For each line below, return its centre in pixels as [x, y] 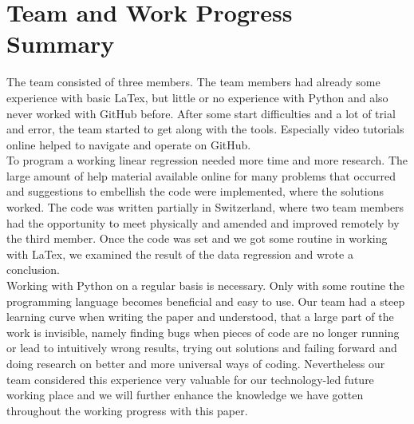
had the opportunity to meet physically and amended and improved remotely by [203, 222]
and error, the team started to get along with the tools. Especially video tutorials [205, 129]
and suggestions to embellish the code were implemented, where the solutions [195, 191]
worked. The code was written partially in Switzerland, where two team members [205, 207]
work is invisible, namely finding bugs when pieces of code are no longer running [203, 332]
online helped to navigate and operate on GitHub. [129, 144]
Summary [61, 44]
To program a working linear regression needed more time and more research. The [207, 160]
